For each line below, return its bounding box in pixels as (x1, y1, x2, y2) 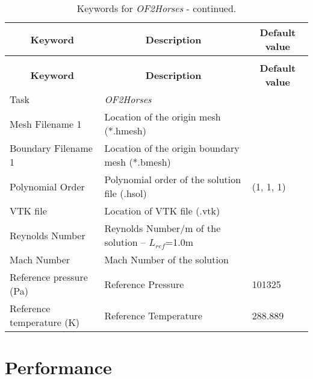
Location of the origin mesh (104, 110, 221, 124)
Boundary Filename (10, 141, 93, 155)
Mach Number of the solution (104, 252, 229, 266)
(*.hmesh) (104, 124, 146, 137)
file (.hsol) (104, 186, 147, 200)
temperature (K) (10, 315, 80, 329)
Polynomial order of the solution (104, 172, 241, 186)
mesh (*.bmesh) (104, 155, 171, 169)
